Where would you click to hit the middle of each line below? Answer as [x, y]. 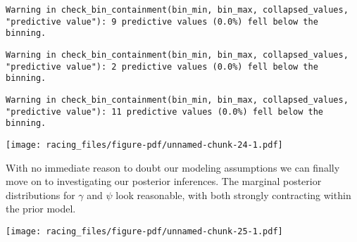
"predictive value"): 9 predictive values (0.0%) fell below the [162, 21]
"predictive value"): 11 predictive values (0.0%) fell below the [165, 112]
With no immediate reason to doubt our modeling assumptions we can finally [173, 167]
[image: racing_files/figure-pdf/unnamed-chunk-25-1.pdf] [144, 231]
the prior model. [41, 209]
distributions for [40, 195]
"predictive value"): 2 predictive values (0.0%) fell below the [162, 66]
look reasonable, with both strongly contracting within [233, 195]
